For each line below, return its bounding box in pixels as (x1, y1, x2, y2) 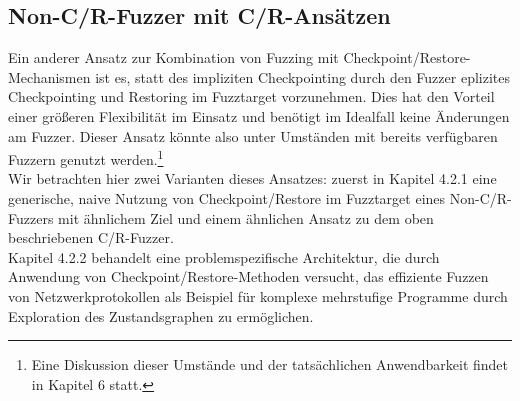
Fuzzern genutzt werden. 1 (8, 146, 164, 169)
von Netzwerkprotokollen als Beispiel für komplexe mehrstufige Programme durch (8, 285, 508, 306)
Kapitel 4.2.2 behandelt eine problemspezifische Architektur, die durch (8, 246, 440, 267)
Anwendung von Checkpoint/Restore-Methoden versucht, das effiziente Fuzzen (8, 266, 489, 287)
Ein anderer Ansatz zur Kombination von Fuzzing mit (8, 47, 339, 68)
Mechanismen (8, 66, 91, 87)
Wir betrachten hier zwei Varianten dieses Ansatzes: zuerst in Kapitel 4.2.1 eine (8, 168, 497, 189)
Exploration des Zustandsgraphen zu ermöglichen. (8, 305, 314, 326)
